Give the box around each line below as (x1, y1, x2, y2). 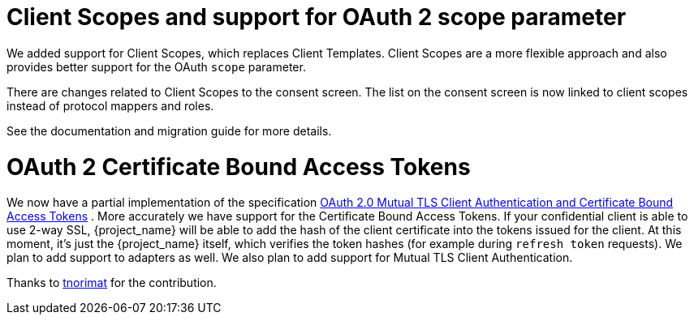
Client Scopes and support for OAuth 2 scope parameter (6, 3, 627, 31)
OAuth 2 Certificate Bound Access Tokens (6, 152, 471, 181)
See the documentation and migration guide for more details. (6, 123, 332, 138)
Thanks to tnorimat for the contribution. (6, 276, 217, 290)
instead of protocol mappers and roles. (6, 98, 214, 113)
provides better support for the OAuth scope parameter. (6, 59, 306, 74)
